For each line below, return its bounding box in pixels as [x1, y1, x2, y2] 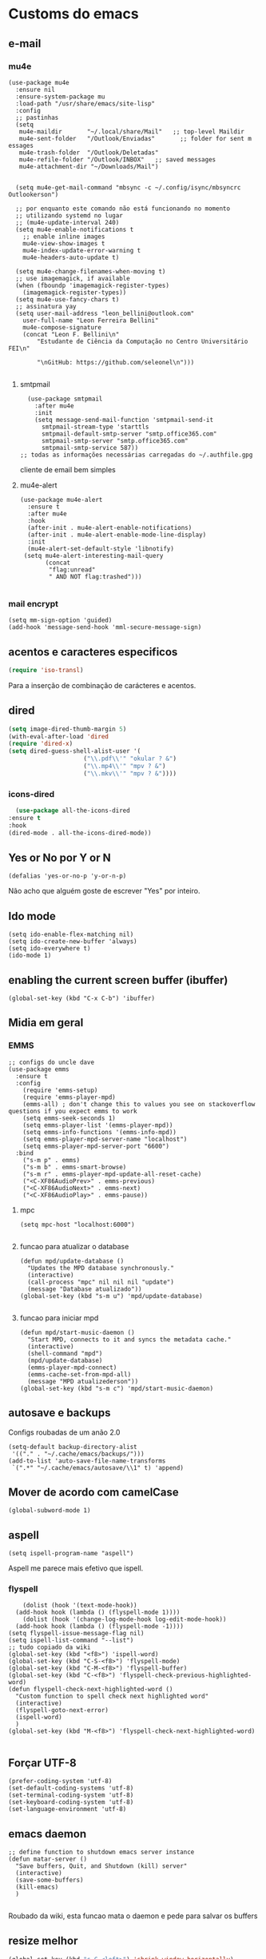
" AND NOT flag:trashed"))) [49, 572, 142, 580]
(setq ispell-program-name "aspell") [8, 1550, 134, 1558]
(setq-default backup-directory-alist [8, 1443, 137, 1451]
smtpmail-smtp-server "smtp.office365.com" [41, 436, 189, 444]
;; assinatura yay [15, 302, 77, 310]
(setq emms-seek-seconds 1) [22, 1114, 116, 1122]
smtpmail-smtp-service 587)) [41, 444, 139, 452]
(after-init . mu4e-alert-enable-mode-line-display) [27, 531, 207, 539]
